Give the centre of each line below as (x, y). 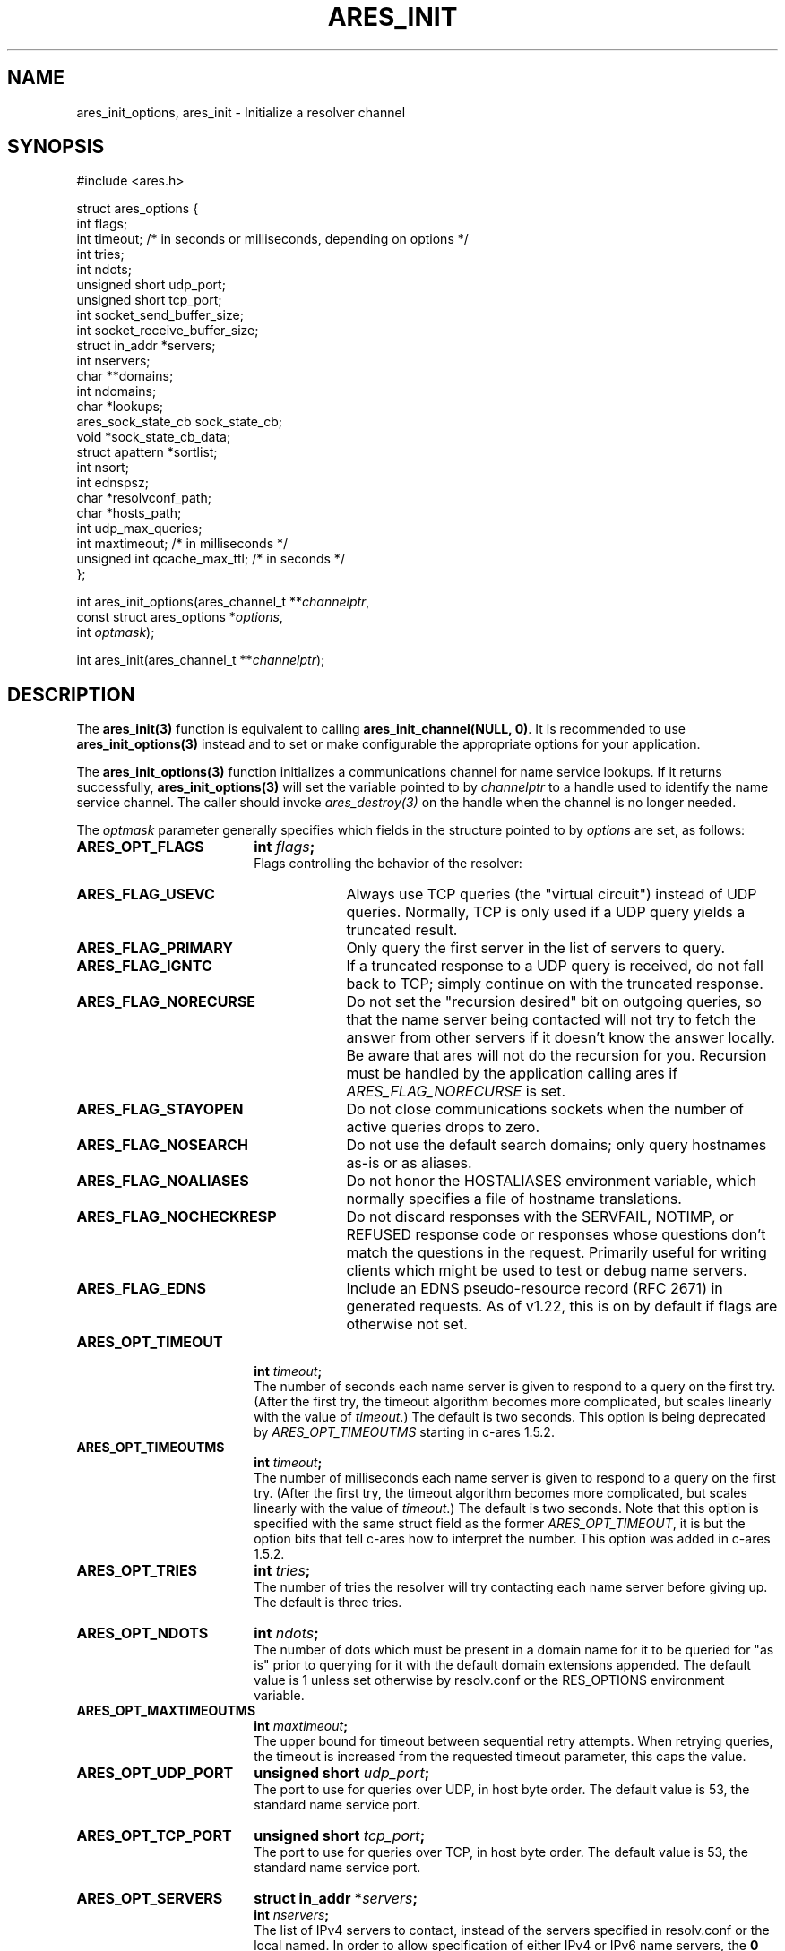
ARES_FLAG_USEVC (146, 894)
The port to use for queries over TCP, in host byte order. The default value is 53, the (501, 1852)
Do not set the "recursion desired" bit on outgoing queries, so (554, 1002)
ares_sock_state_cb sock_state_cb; (180, 422)
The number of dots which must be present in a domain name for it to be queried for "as (514, 1650)
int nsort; (103, 468)
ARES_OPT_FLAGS (140, 847)
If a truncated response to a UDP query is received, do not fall (555, 966)
